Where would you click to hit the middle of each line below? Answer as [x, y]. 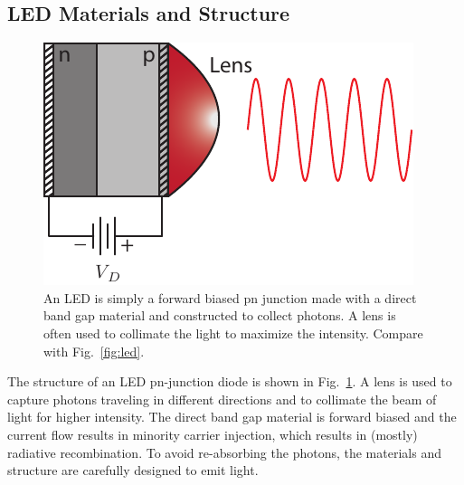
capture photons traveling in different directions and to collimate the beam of [222, 399]
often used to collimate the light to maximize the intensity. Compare [233, 333]
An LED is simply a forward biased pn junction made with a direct [230, 297]
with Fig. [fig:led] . [94, 351]
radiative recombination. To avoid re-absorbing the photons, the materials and [224, 452]
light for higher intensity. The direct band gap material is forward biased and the [232, 417]
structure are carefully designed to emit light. [133, 470]
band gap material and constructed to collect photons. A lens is [220, 315]
